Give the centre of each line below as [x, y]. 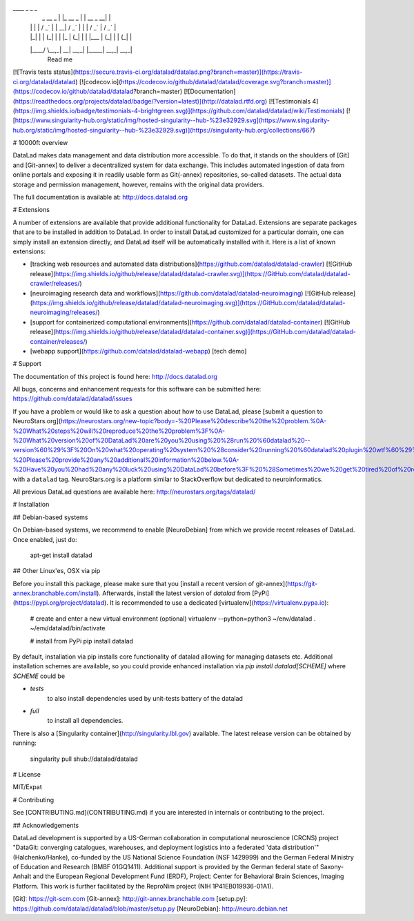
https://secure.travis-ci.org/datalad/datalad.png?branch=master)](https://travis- [189, 72]
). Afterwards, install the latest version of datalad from [174, 593]
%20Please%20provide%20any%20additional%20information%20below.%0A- [126, 460]
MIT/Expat [27, 787]
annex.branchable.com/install [55, 593]
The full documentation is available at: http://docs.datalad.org [100, 197]
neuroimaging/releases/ [64, 312]
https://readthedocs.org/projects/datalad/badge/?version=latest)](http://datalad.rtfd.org [140, 101]
